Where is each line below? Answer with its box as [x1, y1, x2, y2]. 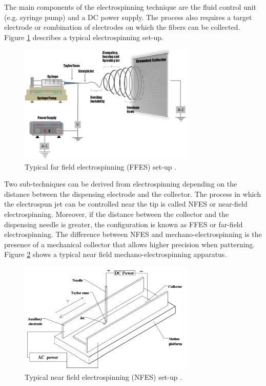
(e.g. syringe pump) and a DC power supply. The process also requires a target [4, 11, 252, 22]
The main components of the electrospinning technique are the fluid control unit [4, 2, 256, 12]
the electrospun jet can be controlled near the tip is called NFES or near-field [4, 198, 248, 209]
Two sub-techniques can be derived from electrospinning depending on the [4, 178, 237, 189]
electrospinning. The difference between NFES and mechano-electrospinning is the [4, 229, 262, 240]
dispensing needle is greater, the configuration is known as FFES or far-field [4, 218, 243, 229]
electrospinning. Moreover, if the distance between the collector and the [4, 208, 229, 219]
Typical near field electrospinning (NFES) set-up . [25, 372, 182, 382]
